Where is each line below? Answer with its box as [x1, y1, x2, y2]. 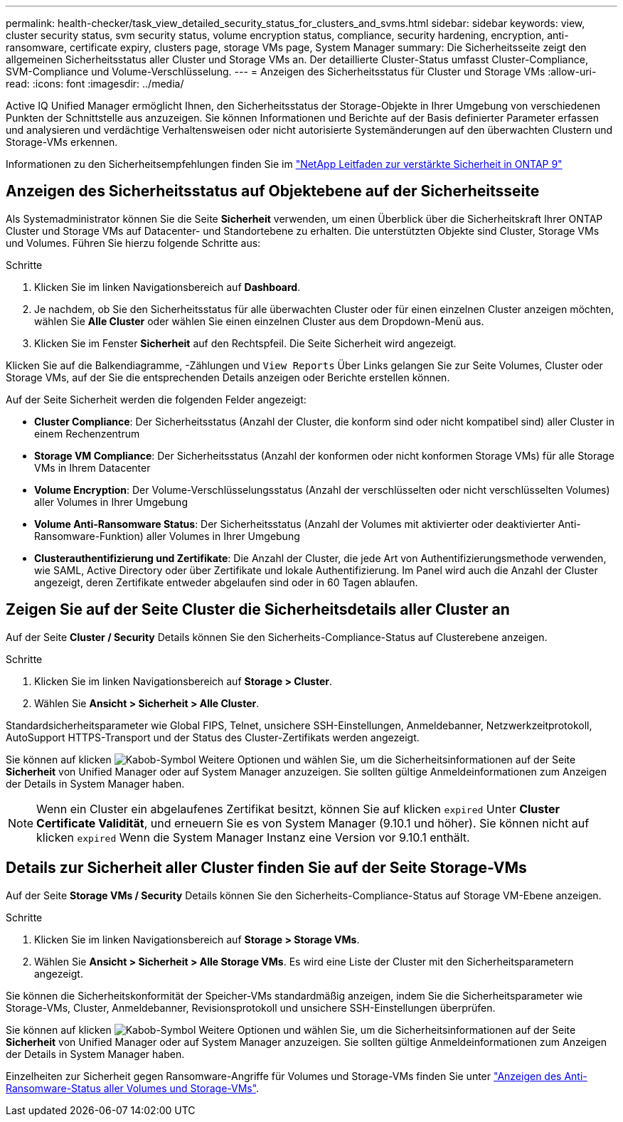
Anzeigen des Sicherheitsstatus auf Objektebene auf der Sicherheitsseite [6, 182, 540, 201]
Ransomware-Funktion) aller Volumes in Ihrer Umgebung [34, 529, 300, 542]
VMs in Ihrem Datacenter [34, 461, 151, 474]
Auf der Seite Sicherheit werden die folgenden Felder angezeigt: [6, 393, 307, 406]
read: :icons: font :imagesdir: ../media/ [6, 78, 184, 90]
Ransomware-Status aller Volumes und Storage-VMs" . [6, 1081, 260, 1094]
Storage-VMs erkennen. [6, 136, 118, 148]
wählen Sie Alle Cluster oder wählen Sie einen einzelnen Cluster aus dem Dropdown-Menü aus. [34, 314, 484, 327]
